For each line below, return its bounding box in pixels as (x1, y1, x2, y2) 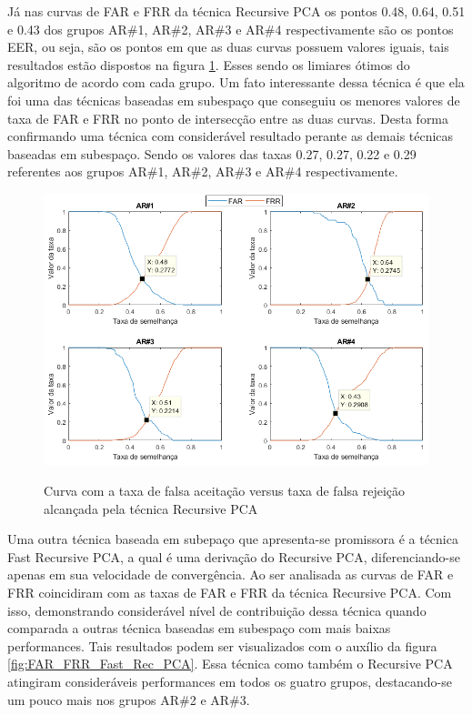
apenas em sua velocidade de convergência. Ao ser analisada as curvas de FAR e (7, 565, 454, 584)
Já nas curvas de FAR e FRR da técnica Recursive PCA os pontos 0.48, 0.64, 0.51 (7, 2, 466, 20)
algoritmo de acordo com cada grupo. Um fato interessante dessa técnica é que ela (7, 73, 465, 92)
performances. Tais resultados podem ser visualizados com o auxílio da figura (7, 636, 437, 655)
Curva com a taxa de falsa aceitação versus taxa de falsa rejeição (44, 481, 406, 500)
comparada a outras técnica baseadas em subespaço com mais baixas (7, 619, 391, 638)
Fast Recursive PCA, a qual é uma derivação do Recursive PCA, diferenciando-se (7, 547, 461, 566)
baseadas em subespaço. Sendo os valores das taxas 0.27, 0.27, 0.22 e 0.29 (7, 144, 417, 163)
